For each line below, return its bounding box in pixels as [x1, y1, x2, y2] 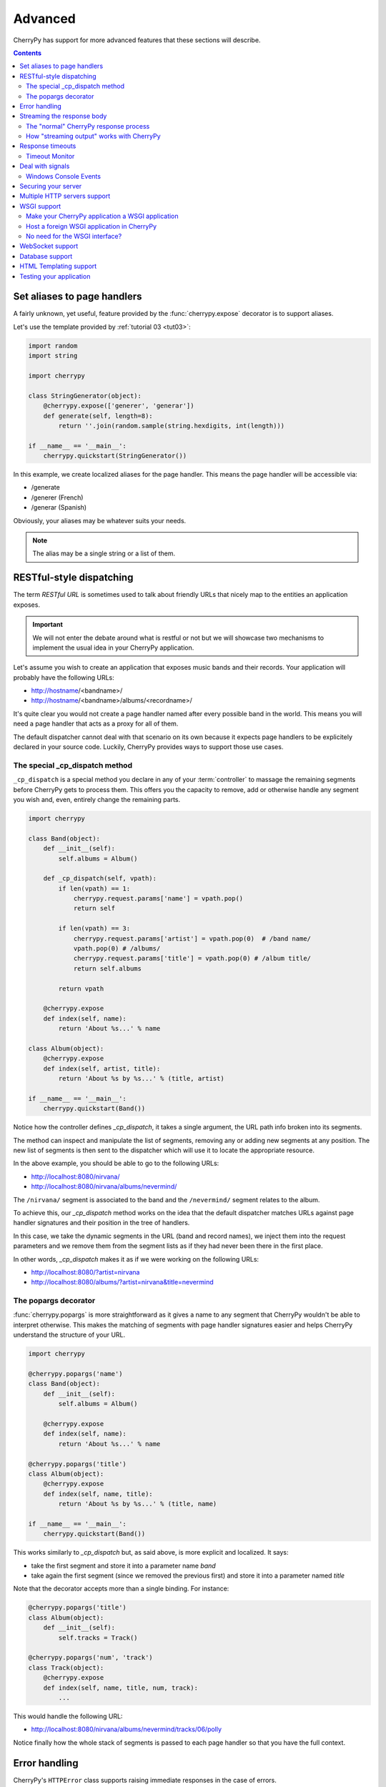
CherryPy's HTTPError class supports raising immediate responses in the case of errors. [13, 1776, 277, 1784]
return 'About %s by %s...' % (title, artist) [58, 1074, 224, 1083]
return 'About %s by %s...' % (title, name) [58, 1500, 217, 1508]
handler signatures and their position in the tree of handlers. [13, 1219, 190, 1227]
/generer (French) [31, 493, 84, 502]
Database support [19, 252, 73, 260]
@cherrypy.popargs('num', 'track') [28, 1653, 153, 1662]
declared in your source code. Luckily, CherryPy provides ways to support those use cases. [13, 743, 284, 751]
